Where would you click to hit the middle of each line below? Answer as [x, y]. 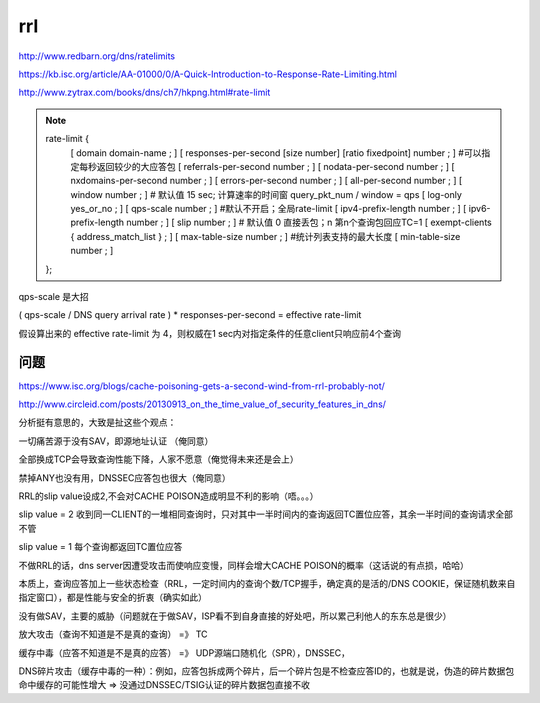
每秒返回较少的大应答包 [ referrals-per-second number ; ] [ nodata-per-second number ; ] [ [266, 166]
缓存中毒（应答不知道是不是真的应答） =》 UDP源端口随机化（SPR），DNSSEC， [184, 652]
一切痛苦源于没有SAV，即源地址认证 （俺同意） [116, 441]
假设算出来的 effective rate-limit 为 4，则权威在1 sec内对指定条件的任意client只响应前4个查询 [210, 333]
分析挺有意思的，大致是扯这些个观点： [97, 422]
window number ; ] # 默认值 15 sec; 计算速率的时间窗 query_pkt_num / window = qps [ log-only [266, 194]
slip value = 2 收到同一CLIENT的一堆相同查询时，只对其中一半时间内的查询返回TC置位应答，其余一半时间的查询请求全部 [266, 514]
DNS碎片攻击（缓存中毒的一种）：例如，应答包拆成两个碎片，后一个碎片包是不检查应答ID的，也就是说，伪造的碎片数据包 [266, 671]
